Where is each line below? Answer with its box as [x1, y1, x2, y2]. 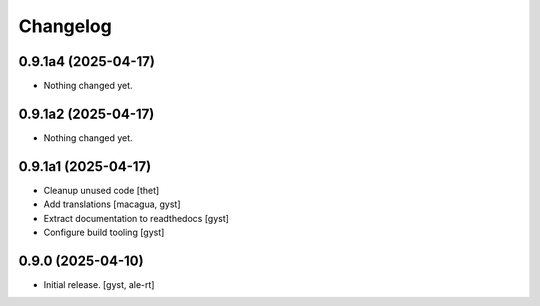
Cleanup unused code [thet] [43, 184, 160, 196]
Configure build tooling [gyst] [43, 226, 165, 239]
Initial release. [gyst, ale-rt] [43, 278, 155, 290]
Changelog [18, 15, 112, 37]
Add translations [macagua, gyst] [43, 198, 181, 210]
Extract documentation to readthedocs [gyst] [43, 212, 230, 224]
